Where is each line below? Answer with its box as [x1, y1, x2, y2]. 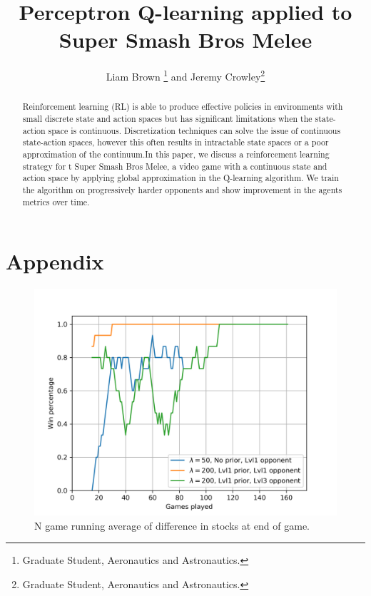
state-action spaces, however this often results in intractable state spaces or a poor [22, 136, 329, 148]
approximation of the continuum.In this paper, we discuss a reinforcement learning [22, 148, 330, 160]
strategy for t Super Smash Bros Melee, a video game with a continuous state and [22, 160, 327, 172]
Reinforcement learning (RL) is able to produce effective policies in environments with [22, 101, 343, 113]
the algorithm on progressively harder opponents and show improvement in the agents [22, 183, 342, 195]
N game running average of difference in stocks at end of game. [34, 518, 310, 533]
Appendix [6, 247, 104, 276]
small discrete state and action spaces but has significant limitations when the [22, 113, 312, 125]
